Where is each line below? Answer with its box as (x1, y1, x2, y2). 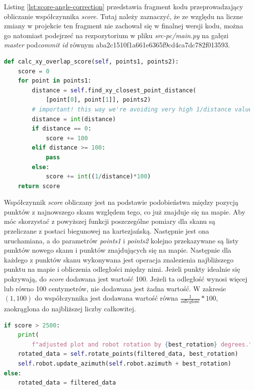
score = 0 (18, 67, 50, 75)
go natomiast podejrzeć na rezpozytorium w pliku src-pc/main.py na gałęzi (4, 30, 229, 40)
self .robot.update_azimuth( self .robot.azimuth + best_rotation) (18, 360, 232, 368)
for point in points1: (18, 77, 92, 85)
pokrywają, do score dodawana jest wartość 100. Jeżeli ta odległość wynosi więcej (4, 274, 248, 284)
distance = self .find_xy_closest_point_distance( (32, 87, 196, 94)
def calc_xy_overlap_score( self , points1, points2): (4, 58, 179, 65)
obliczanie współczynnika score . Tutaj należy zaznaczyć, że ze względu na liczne (4, 11, 243, 21)
